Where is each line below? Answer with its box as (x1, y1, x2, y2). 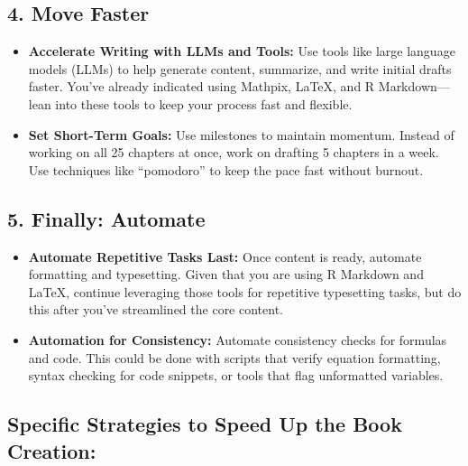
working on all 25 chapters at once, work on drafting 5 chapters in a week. (28, 143, 439, 162)
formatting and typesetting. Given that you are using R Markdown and (28, 265, 424, 284)
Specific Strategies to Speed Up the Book (7, 410, 402, 438)
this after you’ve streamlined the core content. (28, 300, 283, 319)
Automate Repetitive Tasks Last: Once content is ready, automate (28, 247, 422, 266)
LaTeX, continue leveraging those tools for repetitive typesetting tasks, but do (28, 282, 462, 301)
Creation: (7, 436, 96, 464)
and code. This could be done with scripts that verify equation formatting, (28, 348, 441, 367)
